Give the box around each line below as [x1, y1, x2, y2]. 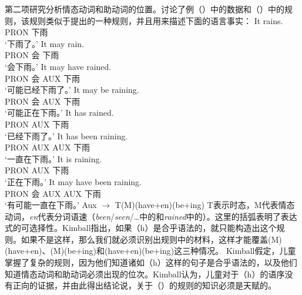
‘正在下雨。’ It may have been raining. [5, 175, 142, 187]
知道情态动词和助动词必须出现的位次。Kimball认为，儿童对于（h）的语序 [5, 267, 285, 280]
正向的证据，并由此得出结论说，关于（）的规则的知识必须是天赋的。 [12, 279, 276, 291]
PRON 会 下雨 [5, 49, 59, 61]
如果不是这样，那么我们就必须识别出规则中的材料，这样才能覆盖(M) [21, 233, 282, 245]
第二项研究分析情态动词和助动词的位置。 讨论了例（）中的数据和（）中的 [5, 3, 284, 15]
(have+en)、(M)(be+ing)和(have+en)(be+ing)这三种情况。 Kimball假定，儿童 [5, 244, 296, 257]
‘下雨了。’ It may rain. [5, 37, 84, 49]
